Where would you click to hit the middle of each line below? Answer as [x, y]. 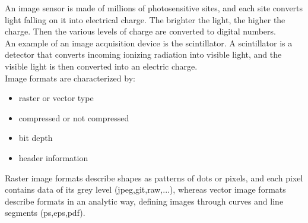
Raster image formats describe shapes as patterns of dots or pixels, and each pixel [154, 178]
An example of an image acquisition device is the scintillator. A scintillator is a [149, 43]
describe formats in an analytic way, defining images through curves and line [144, 201]
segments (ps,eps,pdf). [45, 213]
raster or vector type [56, 98]
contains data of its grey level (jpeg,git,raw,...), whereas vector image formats [145, 189]
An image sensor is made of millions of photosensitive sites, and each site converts [154, 8]
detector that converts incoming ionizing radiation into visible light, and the [143, 54]
